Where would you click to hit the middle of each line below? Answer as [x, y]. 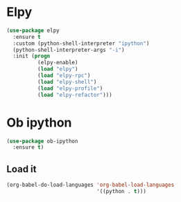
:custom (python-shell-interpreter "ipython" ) [81, 43]
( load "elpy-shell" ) [67, 82]
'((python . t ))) [121, 191]
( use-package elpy [33, 30]
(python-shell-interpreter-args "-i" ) [69, 50]
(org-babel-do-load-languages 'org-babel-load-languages [90, 185]
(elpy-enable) [58, 63]
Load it [21, 169]
